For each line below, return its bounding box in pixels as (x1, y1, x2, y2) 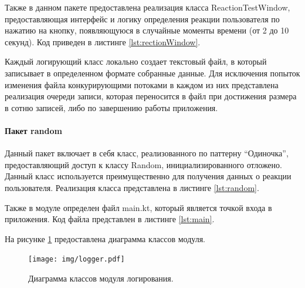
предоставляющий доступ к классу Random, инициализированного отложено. (5, 158, 282, 170)
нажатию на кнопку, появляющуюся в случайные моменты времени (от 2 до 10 (5, 24, 289, 36)
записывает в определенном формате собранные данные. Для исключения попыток (5, 66, 300, 79)
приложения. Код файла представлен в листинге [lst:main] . (5, 213, 215, 225)
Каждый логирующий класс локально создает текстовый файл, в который (5, 55, 267, 68)
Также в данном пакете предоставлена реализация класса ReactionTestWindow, (5, 1, 290, 13)
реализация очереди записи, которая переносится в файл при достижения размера (5, 90, 297, 102)
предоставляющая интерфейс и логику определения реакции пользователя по (5, 12, 280, 25)
